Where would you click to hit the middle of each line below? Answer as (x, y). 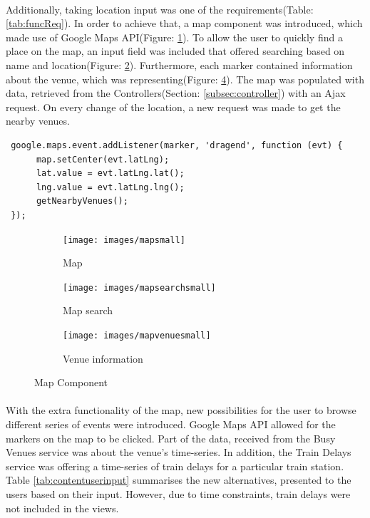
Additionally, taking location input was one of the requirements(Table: (160, 9)
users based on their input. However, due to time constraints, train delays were (178, 494)
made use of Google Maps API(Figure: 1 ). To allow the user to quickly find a (174, 37)
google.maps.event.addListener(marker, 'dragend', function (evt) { (177, 145)
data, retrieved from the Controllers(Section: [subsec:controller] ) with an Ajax (176, 93)
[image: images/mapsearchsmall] (139, 288)
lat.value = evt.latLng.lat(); (110, 173)
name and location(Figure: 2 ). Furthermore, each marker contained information (179, 64)
